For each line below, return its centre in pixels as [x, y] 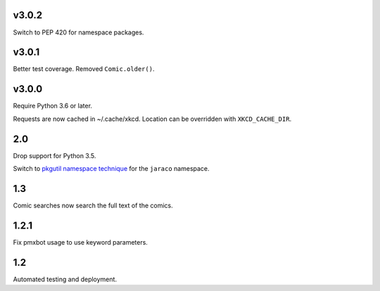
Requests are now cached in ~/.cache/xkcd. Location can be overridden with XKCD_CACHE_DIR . [152, 119]
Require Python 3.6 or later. [53, 106]
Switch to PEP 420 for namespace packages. [78, 32]
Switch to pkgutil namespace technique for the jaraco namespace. [112, 169]
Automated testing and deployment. [65, 279]
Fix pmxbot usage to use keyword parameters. [80, 242]
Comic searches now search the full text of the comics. [93, 205]
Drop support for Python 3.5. [55, 155]
